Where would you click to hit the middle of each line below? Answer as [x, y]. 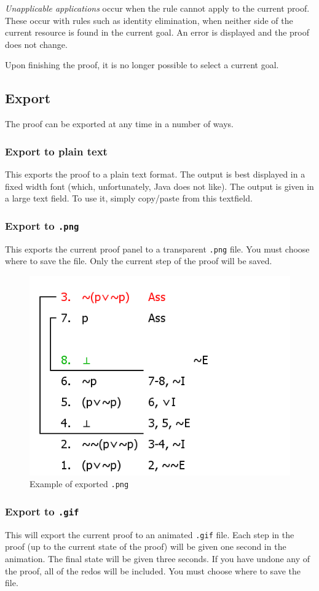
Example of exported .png [79, 484]
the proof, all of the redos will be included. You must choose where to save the [153, 570]
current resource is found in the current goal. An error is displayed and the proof [157, 32]
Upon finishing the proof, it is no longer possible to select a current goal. [142, 65]
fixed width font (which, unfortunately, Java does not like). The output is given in [159, 186]
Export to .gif [42, 511]
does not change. [36, 44]
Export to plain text [56, 151]
